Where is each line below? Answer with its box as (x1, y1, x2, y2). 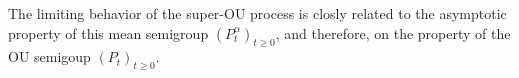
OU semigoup (8, 46, 91, 67)
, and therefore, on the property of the (275, 22, 511, 43)
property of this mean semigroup (8, 22, 209, 43)
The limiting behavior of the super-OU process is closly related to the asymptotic (8, 3, 507, 23)
